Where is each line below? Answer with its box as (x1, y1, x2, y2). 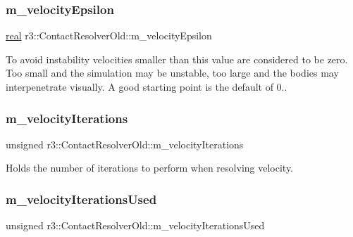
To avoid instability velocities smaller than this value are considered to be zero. (6, 51, 348, 66)
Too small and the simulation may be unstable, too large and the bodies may (6, 65, 339, 80)
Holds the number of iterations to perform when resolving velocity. (6, 160, 294, 175)
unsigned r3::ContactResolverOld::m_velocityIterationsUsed (6, 218, 265, 233)
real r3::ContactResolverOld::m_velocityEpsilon (6, 28, 212, 43)
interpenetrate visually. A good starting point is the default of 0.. (6, 79, 287, 94)
